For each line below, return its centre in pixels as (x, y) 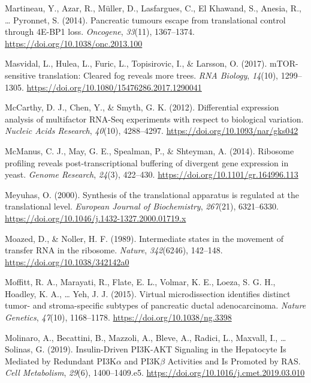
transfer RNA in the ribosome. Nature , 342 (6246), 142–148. (114, 250)
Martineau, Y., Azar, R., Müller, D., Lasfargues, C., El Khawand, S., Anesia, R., (153, 8)
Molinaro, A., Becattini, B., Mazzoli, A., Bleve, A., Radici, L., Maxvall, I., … (146, 337)
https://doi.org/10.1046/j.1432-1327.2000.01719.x (96, 218)
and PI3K (142, 360)
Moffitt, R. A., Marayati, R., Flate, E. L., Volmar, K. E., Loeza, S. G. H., (140, 282)
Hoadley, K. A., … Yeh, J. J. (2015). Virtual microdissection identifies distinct (148, 293)
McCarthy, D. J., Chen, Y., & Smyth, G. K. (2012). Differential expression (142, 107)
